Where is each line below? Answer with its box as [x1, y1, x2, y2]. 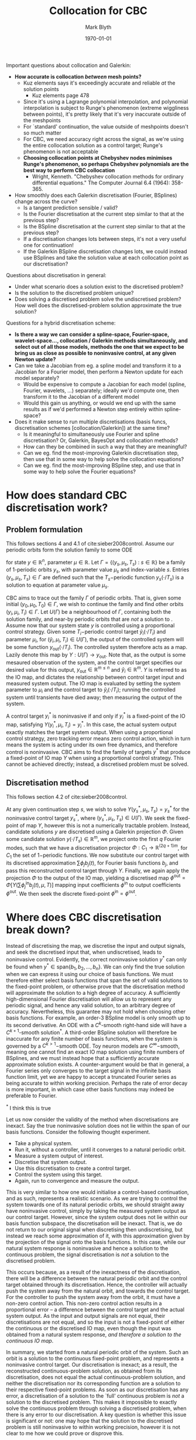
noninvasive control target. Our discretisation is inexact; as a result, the [6, 1361, 177, 1368]
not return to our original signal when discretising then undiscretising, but [6, 1226, 183, 1233]
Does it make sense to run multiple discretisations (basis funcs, [14, 418, 167, 425]
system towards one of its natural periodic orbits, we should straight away [6, 1201, 184, 1208]
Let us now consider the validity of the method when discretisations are [6, 1116, 178, 1123]
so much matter [23, 129, 61, 136]
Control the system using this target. [14, 1171, 102, 1178]
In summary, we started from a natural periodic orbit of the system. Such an [6, 1349, 189, 1356]
